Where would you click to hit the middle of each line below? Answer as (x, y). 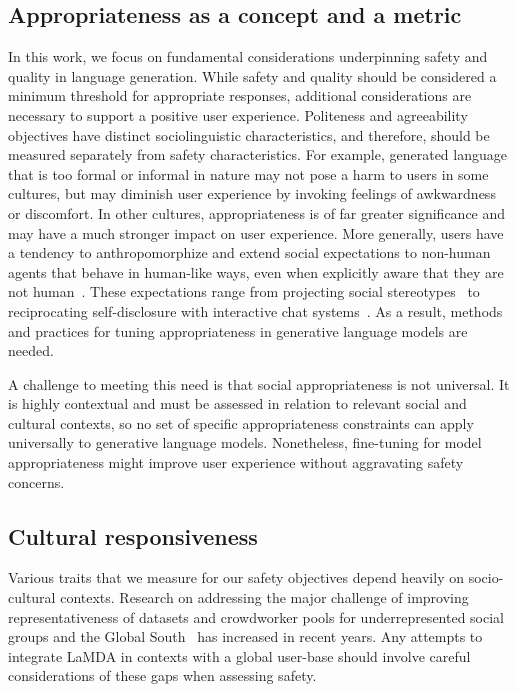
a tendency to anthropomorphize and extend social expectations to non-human (249, 252)
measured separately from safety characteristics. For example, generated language (257, 154)
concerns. (36, 481)
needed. (31, 350)
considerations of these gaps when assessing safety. (162, 675)
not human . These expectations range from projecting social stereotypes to (244, 291)
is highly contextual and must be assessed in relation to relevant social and (237, 403)
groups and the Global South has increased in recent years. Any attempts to (245, 636)
